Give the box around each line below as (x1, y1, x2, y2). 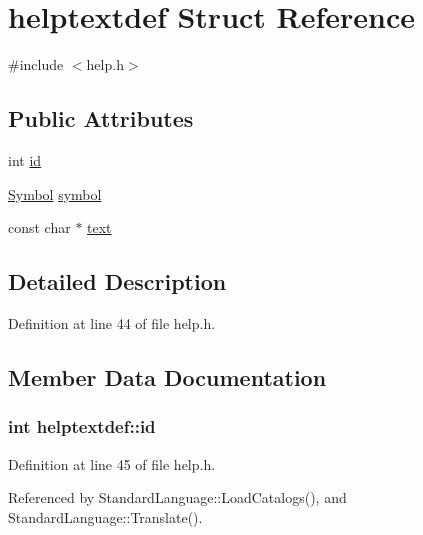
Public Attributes (8, 103, 194, 134)
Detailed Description (8, 266, 227, 297)
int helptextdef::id (8, 414, 156, 439)
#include (8, 54, 64, 75)
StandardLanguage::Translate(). (8, 506, 203, 527)
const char (8, 217, 71, 238)
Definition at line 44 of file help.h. (8, 312, 216, 333)
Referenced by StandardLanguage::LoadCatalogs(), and (8, 487, 347, 508)
